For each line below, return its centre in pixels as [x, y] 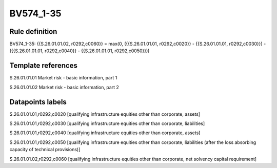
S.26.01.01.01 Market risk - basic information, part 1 [63, 78]
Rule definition [33, 31]
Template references [44, 66]
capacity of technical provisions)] [45, 150]
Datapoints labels [38, 102]
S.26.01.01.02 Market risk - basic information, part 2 [64, 87]
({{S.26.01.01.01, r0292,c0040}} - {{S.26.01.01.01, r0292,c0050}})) [80, 51]
